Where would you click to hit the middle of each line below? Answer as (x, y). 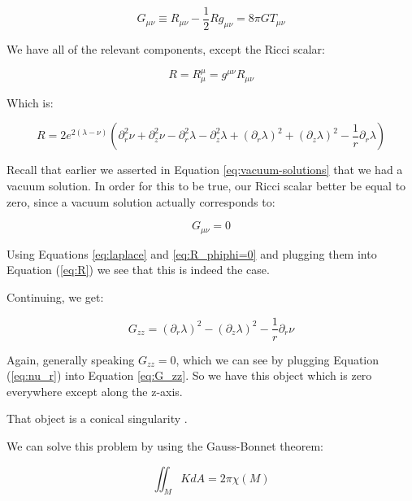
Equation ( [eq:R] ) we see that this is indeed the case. (138, 270)
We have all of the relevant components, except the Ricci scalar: (166, 49)
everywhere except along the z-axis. (95, 391)
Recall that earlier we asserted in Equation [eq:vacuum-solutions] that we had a (205, 170)
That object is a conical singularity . (97, 418)
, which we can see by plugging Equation (278, 359)
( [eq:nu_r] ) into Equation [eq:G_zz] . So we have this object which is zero (189, 375)
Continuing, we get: (55, 296)
